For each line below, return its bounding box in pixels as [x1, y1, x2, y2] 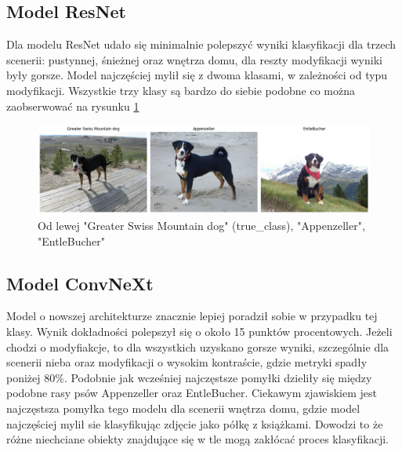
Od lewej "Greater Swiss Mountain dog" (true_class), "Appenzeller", [38, 217, 365, 234]
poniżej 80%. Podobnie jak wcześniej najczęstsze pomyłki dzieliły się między [6, 369, 372, 385]
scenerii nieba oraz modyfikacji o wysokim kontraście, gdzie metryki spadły [6, 354, 368, 370]
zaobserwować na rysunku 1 [6, 97, 139, 114]
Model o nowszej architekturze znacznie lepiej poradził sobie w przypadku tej [6, 308, 378, 324]
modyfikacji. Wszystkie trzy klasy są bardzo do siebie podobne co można [6, 82, 355, 98]
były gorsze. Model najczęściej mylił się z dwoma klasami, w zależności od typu [6, 67, 388, 83]
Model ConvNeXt [6, 271, 154, 295]
